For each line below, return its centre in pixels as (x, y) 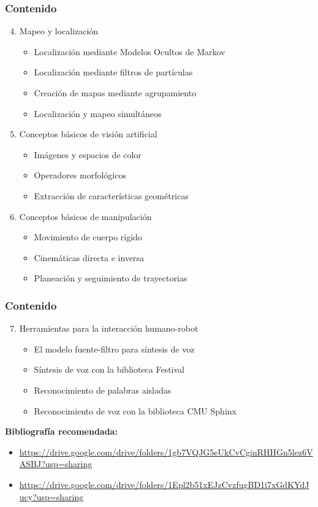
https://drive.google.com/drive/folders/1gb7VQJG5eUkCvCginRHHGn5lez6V (166, 452)
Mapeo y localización (59, 31)
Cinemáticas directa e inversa (89, 257)
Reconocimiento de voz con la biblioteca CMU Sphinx (135, 410)
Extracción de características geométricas (111, 195)
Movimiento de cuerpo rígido (88, 237)
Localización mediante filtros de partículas (113, 72)
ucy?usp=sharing (51, 496)
